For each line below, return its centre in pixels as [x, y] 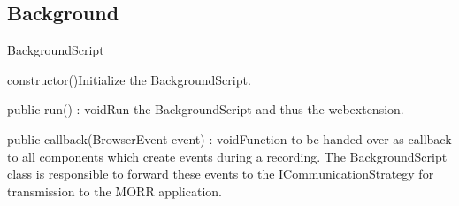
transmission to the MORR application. [115, 191]
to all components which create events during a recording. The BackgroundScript [227, 156]
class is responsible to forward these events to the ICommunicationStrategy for [221, 174]
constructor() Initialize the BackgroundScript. [129, 79]
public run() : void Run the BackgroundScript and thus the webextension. [206, 109]
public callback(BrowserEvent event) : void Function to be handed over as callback [229, 138]
